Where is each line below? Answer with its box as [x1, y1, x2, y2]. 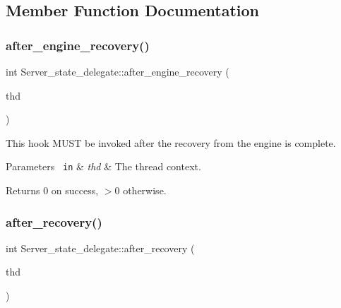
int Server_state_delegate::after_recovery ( [6, 240, 195, 255]
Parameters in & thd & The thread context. [6, 159, 201, 174]
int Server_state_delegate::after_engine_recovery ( [6, 64, 229, 78]
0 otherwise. [114, 183, 167, 198]
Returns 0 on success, [6, 183, 99, 198]
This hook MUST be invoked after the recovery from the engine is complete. [6, 135, 336, 150]
